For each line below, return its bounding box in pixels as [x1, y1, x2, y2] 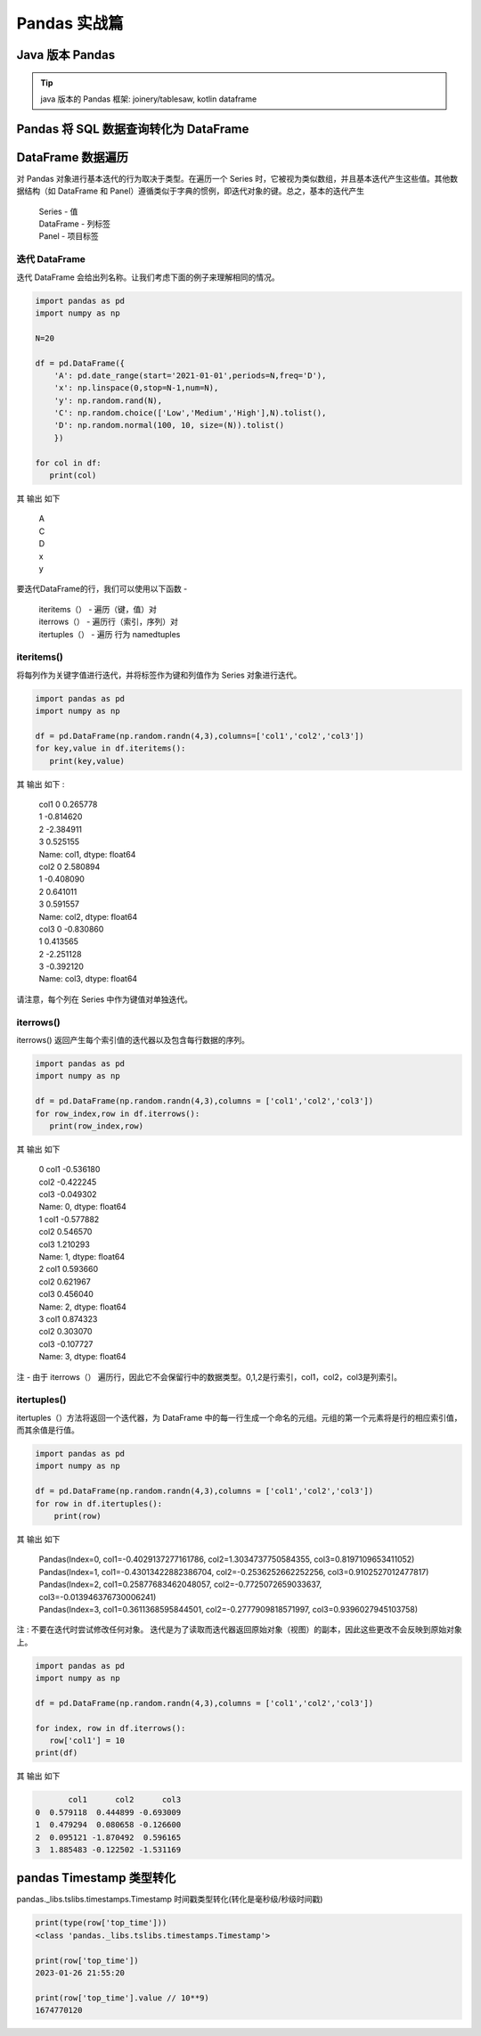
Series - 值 [38, 206, 78, 217]
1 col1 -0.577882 [38, 1213, 100, 1225]
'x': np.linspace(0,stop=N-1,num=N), [53, 383, 219, 393]
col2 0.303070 [38, 1326, 93, 1337]
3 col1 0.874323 [38, 1313, 98, 1324]
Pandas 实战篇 [16, 13, 124, 33]
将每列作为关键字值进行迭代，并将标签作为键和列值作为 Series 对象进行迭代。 [16, 669, 302, 680]
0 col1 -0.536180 [38, 1164, 101, 1175]
